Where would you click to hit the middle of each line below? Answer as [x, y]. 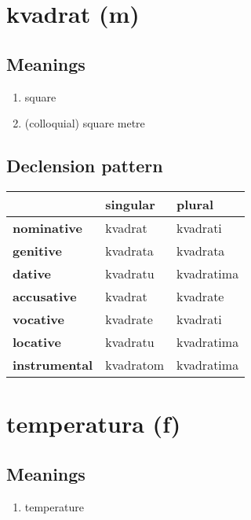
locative [37, 341]
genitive [37, 250]
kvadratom [135, 364]
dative [32, 273]
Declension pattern [85, 166]
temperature [54, 506]
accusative [45, 296]
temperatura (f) [94, 424]
